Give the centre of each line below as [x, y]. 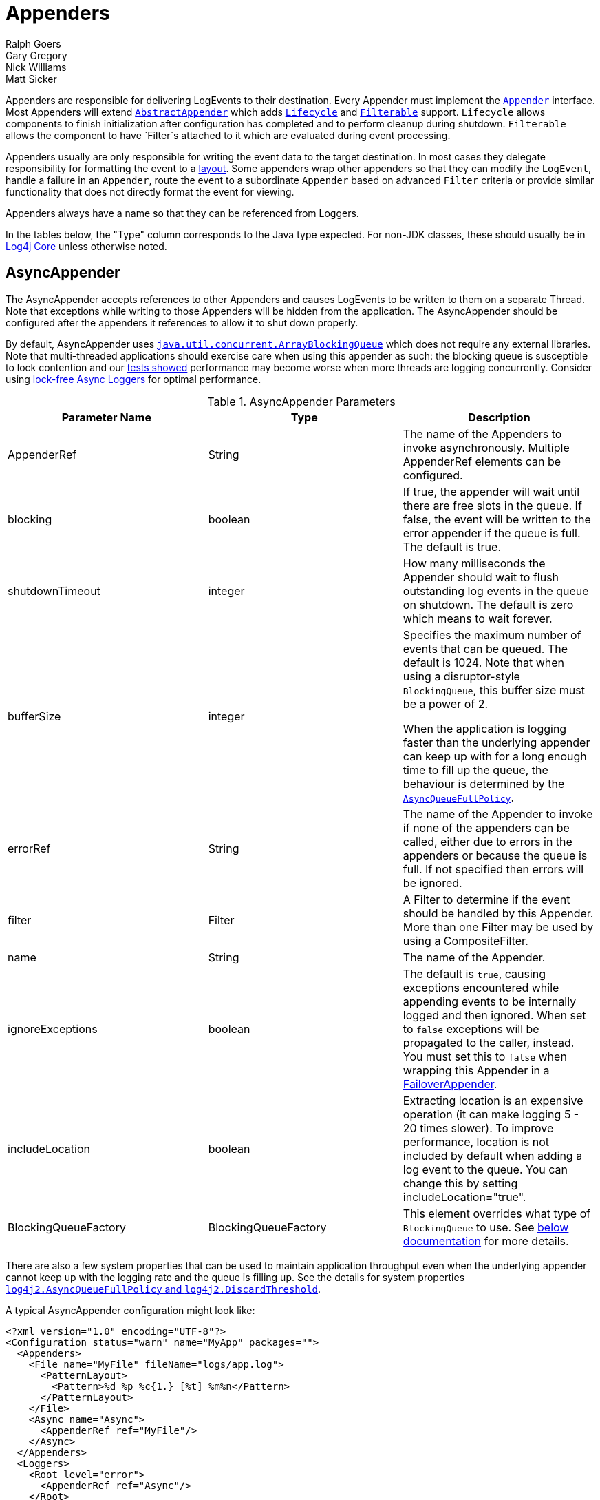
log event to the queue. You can [485, 1169]
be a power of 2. [446, 704]
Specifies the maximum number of [492, 635]
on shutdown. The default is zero [488, 604]
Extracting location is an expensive [493, 1100]
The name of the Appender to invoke [498, 814]
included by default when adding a [493, 1155]
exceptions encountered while [481, 987]
